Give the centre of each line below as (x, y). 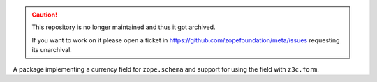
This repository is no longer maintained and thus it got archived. (124, 27)
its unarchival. (52, 50)
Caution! (45, 15)
